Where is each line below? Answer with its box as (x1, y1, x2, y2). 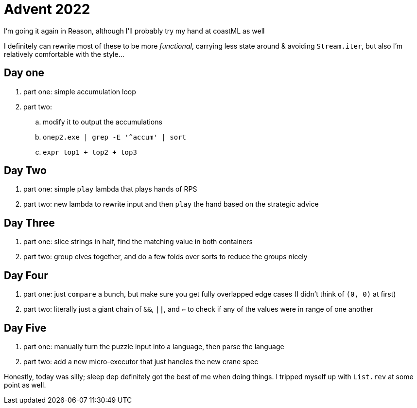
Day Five (4, 321, 47, 334)
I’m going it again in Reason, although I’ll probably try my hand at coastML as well (4, 26, 265, 35)
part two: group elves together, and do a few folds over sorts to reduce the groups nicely (23, 252, 308, 261)
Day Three (4, 216, 55, 229)
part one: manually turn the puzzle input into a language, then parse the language (23, 342, 284, 351)
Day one (4, 67, 45, 79)
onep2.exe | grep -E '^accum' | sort (43, 133, 187, 141)
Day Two (4, 164, 47, 177)
